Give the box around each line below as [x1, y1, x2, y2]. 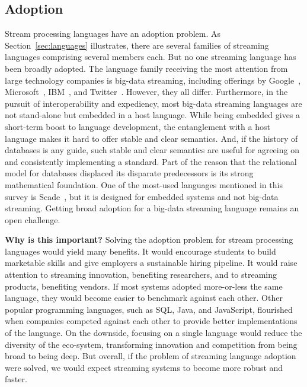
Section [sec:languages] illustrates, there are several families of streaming [5, 39, 269, 51]
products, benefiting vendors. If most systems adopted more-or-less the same [5, 280, 283, 292]
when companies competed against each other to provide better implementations [5, 315, 298, 327]
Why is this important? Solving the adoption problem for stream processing [5, 233, 293, 246]
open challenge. [5, 213, 60, 226]
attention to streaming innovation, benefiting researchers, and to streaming [5, 268, 277, 281]
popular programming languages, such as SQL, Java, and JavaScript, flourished [5, 303, 293, 315]
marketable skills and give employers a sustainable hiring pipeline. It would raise [5, 256, 298, 269]
